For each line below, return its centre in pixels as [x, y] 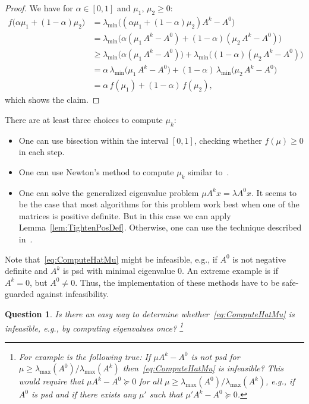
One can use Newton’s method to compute [96, 171]
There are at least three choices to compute [84, 119]
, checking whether [228, 140]
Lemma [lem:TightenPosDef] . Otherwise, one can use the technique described [160, 227]
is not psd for [215, 356]
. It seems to [274, 192]
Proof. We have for [39, 8]
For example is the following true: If [85, 356]
